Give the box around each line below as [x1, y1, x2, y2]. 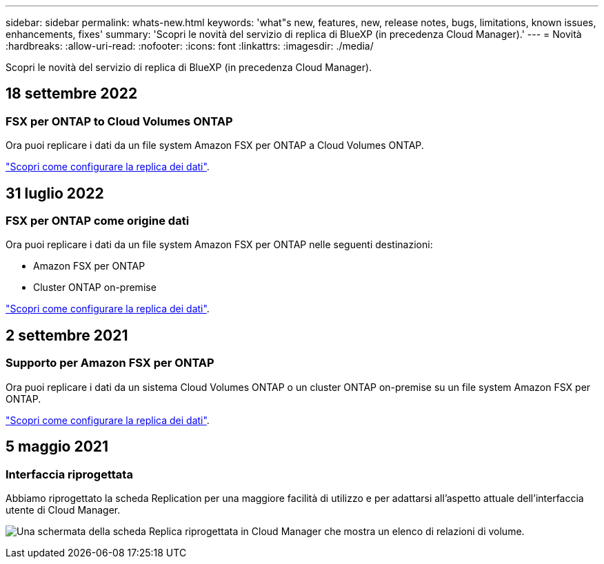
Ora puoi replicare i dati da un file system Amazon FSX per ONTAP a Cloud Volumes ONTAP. [6, 139, 424, 152]
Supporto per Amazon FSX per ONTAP [6, 356, 214, 370]
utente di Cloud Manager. [6, 503, 121, 516]
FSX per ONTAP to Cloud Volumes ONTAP [6, 114, 233, 128]
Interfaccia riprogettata [6, 467, 133, 481]
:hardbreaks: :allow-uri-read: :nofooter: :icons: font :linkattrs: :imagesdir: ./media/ [6, 40, 374, 52]
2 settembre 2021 [6, 326, 128, 344]
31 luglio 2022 [6, 184, 104, 202]
